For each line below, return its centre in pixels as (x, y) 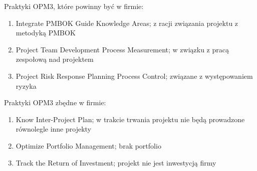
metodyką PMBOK (46, 33)
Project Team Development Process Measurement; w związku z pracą (122, 49)
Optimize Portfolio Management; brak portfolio (88, 145)
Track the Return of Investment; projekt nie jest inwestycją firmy (116, 162)
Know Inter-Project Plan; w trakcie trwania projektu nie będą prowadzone (130, 119)
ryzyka (26, 85)
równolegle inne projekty (54, 129)
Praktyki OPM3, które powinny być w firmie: (74, 6)
